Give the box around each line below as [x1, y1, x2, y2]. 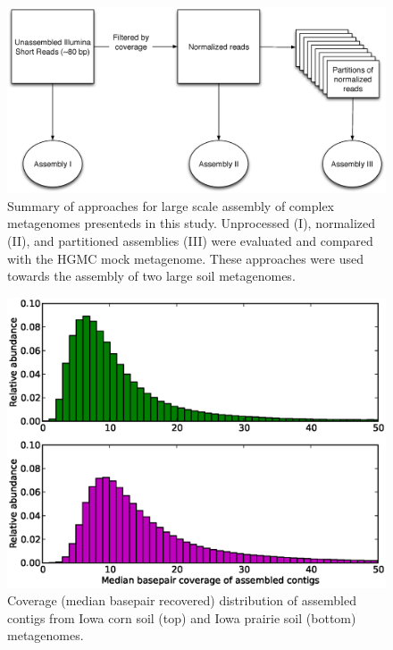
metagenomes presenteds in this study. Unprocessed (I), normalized [7, 214, 376, 232]
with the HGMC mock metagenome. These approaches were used [7, 249, 364, 267]
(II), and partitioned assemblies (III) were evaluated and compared [7, 232, 373, 250]
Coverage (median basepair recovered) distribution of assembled [7, 591, 356, 610]
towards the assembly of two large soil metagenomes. [7, 266, 296, 285]
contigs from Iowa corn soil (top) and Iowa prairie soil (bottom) [7, 608, 356, 627]
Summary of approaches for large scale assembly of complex [7, 196, 334, 215]
